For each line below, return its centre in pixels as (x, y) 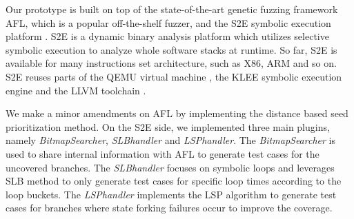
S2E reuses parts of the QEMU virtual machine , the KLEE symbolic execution (174, 76)
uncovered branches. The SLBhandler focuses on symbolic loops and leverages (170, 167)
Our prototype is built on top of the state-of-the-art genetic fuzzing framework (172, 9)
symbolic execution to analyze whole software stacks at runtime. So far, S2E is (171, 49)
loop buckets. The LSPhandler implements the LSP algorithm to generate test (171, 194)
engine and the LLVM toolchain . (76, 90)
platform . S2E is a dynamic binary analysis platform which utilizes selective (167, 36)
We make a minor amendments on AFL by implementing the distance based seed (177, 113)
